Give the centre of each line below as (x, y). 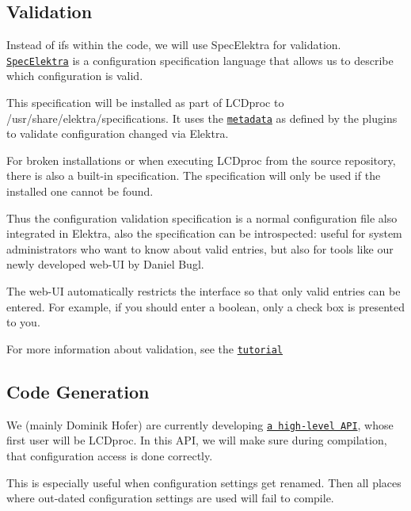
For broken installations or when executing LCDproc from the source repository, (201, 160)
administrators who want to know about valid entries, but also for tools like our (200, 248)
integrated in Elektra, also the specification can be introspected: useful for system (204, 233)
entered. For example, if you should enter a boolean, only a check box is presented (206, 306)
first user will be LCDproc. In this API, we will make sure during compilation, (197, 440)
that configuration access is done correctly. (110, 455)
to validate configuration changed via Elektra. (118, 133)
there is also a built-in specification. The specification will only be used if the (194, 175)
